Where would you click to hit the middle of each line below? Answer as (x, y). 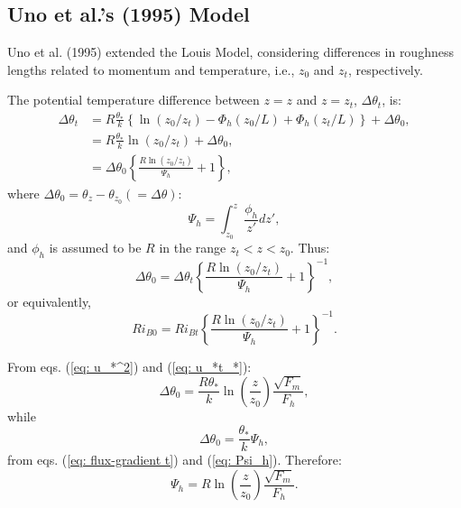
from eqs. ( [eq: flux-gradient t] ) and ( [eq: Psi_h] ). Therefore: (175, 460)
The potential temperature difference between (134, 100)
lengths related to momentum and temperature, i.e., (151, 69)
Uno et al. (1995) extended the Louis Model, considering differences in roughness (230, 52)
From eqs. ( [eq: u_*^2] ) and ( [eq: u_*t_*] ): (129, 366)
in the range (193, 248)
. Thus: (310, 248)
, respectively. (385, 69)
